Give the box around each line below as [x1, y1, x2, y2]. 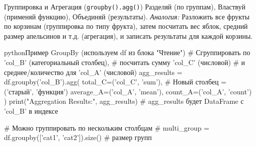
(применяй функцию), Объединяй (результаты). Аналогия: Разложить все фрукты [4, 11, 250, 21]
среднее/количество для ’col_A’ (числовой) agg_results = [4, 67, 182, 77]
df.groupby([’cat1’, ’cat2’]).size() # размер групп [4, 132, 152, 143]
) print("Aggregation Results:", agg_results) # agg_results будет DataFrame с [4, 96, 244, 106]
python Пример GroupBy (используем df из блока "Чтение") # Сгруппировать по [4, 47, 251, 58]
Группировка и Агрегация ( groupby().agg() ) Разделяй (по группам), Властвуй [4, 1, 246, 11]
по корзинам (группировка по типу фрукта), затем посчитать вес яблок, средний [4, 21, 248, 31]
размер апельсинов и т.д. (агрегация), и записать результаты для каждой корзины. [4, 30, 253, 41]
